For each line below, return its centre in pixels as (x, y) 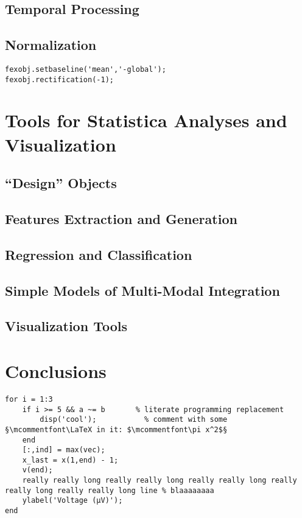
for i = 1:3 (29, 399)
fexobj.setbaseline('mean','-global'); (86, 69)
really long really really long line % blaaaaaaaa (110, 490)
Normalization (51, 45)
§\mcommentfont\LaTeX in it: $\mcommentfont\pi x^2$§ (116, 429)
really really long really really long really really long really (160, 481)
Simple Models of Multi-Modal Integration (142, 290)
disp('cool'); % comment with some (134, 420)
